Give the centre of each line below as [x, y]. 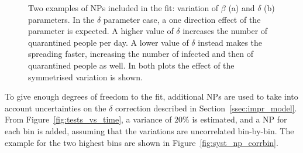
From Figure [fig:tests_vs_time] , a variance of [88, 119]
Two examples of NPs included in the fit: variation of [123, 8]
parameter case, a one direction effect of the [182, 19]
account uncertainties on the [56, 108]
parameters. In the [61, 19]
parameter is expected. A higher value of [101, 31]
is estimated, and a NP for [240, 119]
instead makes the [230, 42]
